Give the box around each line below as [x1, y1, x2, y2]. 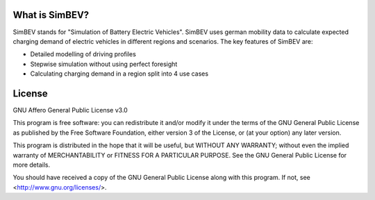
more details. [12, 160, 51, 169]
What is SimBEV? [12, 9, 90, 21]
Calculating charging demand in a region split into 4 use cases [30, 69, 208, 78]
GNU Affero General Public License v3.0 [12, 106, 128, 114]
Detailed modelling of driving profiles [30, 50, 137, 58]
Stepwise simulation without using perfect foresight [30, 60, 178, 68]
